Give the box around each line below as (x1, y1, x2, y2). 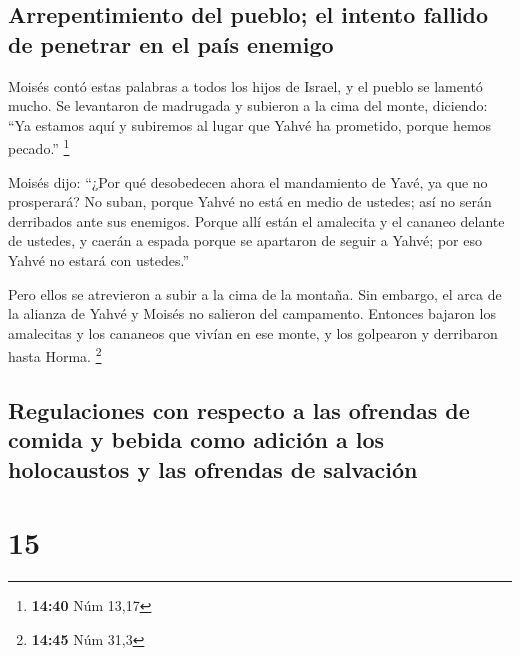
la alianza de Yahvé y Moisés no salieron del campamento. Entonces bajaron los (8, 303, 496, 324)
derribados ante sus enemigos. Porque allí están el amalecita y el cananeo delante (8, 210, 505, 231)
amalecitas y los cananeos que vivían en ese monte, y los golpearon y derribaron (8, 322, 498, 343)
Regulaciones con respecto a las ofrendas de (8, 395, 470, 426)
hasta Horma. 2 (8, 343, 102, 367)
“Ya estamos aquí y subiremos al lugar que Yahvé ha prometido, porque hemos (8, 114, 492, 135)
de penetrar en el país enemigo (8, 28, 334, 59)
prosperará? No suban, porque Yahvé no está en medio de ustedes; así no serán (8, 191, 492, 212)
